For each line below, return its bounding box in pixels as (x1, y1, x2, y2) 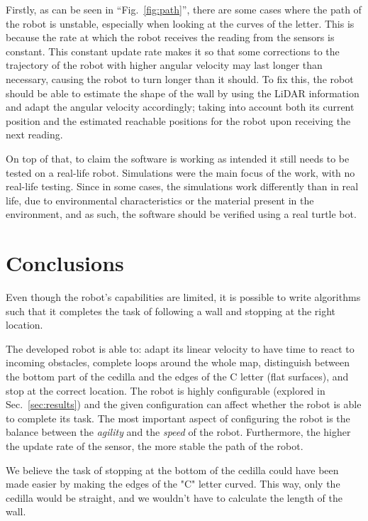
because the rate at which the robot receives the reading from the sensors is (6, 30, 335, 45)
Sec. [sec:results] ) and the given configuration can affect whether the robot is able (6, 397, 362, 412)
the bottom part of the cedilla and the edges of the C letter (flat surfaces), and (6, 369, 349, 383)
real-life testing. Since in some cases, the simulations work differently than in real (6, 179, 359, 194)
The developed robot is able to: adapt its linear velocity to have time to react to (6, 341, 355, 356)
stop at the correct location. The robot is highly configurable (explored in (6, 383, 325, 397)
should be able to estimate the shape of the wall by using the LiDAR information (6, 85, 359, 100)
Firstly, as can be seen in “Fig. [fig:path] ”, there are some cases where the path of (6, 2, 362, 16)
